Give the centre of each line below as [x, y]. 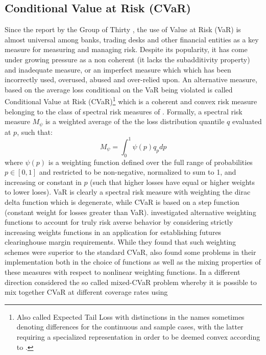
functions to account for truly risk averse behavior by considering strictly [119, 222]
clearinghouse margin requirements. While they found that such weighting [120, 242]
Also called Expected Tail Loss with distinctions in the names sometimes [130, 316]
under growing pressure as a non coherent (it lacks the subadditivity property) [127, 59]
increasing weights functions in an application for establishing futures [113, 232]
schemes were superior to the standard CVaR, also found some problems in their [130, 252]
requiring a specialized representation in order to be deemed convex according [138, 337]
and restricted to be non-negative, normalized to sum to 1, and [138, 172]
